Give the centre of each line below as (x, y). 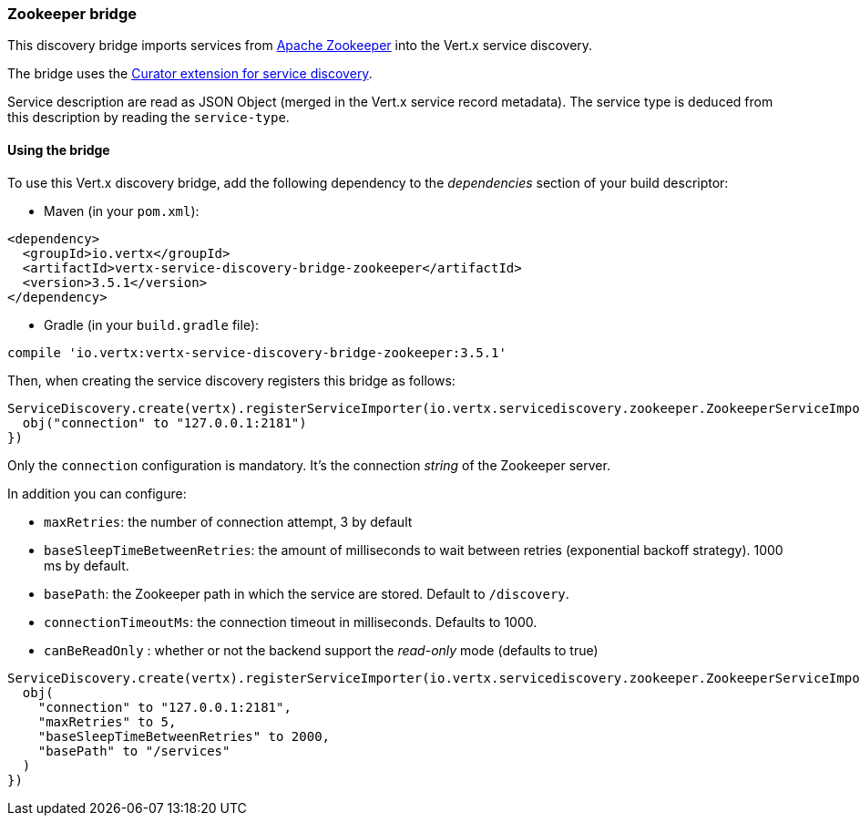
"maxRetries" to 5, (107, 721)
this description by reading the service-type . (148, 118)
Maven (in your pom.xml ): (122, 211)
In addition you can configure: (97, 493)
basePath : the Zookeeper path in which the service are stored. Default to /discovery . (307, 593)
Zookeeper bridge (72, 14)
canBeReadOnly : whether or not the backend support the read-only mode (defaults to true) (321, 650)
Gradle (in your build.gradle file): (152, 324)
